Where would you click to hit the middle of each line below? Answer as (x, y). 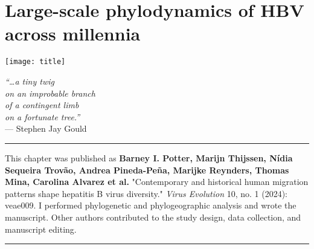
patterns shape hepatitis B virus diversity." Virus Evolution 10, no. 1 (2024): (146, 193)
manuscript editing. (41, 229)
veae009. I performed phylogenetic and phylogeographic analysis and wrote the (151, 205)
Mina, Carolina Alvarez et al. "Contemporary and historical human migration (157, 182)
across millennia (73, 34)
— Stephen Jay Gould (46, 128)
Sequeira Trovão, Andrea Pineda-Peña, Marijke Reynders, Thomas (147, 170)
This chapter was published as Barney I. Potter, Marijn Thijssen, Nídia (149, 157)
